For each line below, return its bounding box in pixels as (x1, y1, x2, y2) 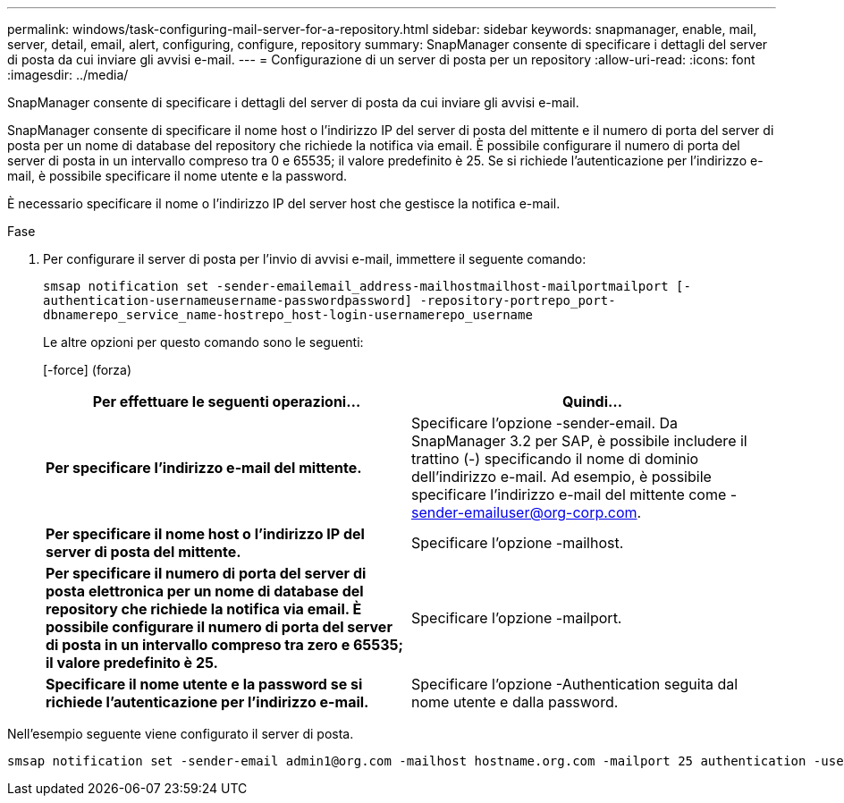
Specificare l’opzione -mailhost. (411, 534, 624, 552)
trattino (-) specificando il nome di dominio (411, 450, 699, 468)
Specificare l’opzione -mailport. (411, 609, 622, 627)
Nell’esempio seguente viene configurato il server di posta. (7, 726, 354, 741)
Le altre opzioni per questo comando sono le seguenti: (43, 334, 364, 350)
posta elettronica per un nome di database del (46, 582, 364, 600)
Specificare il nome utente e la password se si (46, 675, 363, 693)
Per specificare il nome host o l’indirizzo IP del (46, 525, 365, 543)
